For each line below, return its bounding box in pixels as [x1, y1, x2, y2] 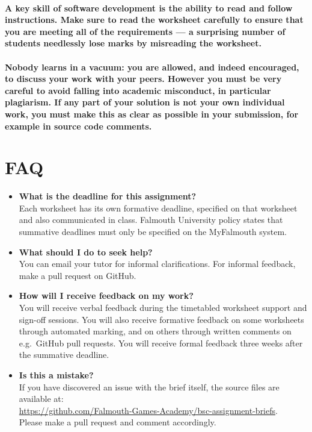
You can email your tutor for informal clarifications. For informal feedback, [19, 257, 296, 270]
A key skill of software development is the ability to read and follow [5, 1, 293, 14]
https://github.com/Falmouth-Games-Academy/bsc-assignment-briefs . [19, 404, 278, 416]
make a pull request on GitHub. [19, 269, 136, 281]
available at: [19, 392, 64, 405]
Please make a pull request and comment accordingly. [19, 416, 216, 428]
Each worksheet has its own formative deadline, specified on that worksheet [19, 201, 298, 214]
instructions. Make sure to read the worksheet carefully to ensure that [5, 13, 304, 26]
